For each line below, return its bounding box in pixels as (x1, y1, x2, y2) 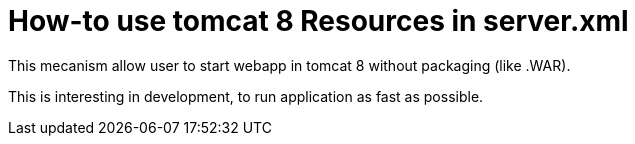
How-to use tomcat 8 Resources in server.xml (8, 4, 629, 38)
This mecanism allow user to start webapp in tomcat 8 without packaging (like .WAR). (8, 56, 571, 74)
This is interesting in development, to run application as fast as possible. (8, 87, 484, 105)
